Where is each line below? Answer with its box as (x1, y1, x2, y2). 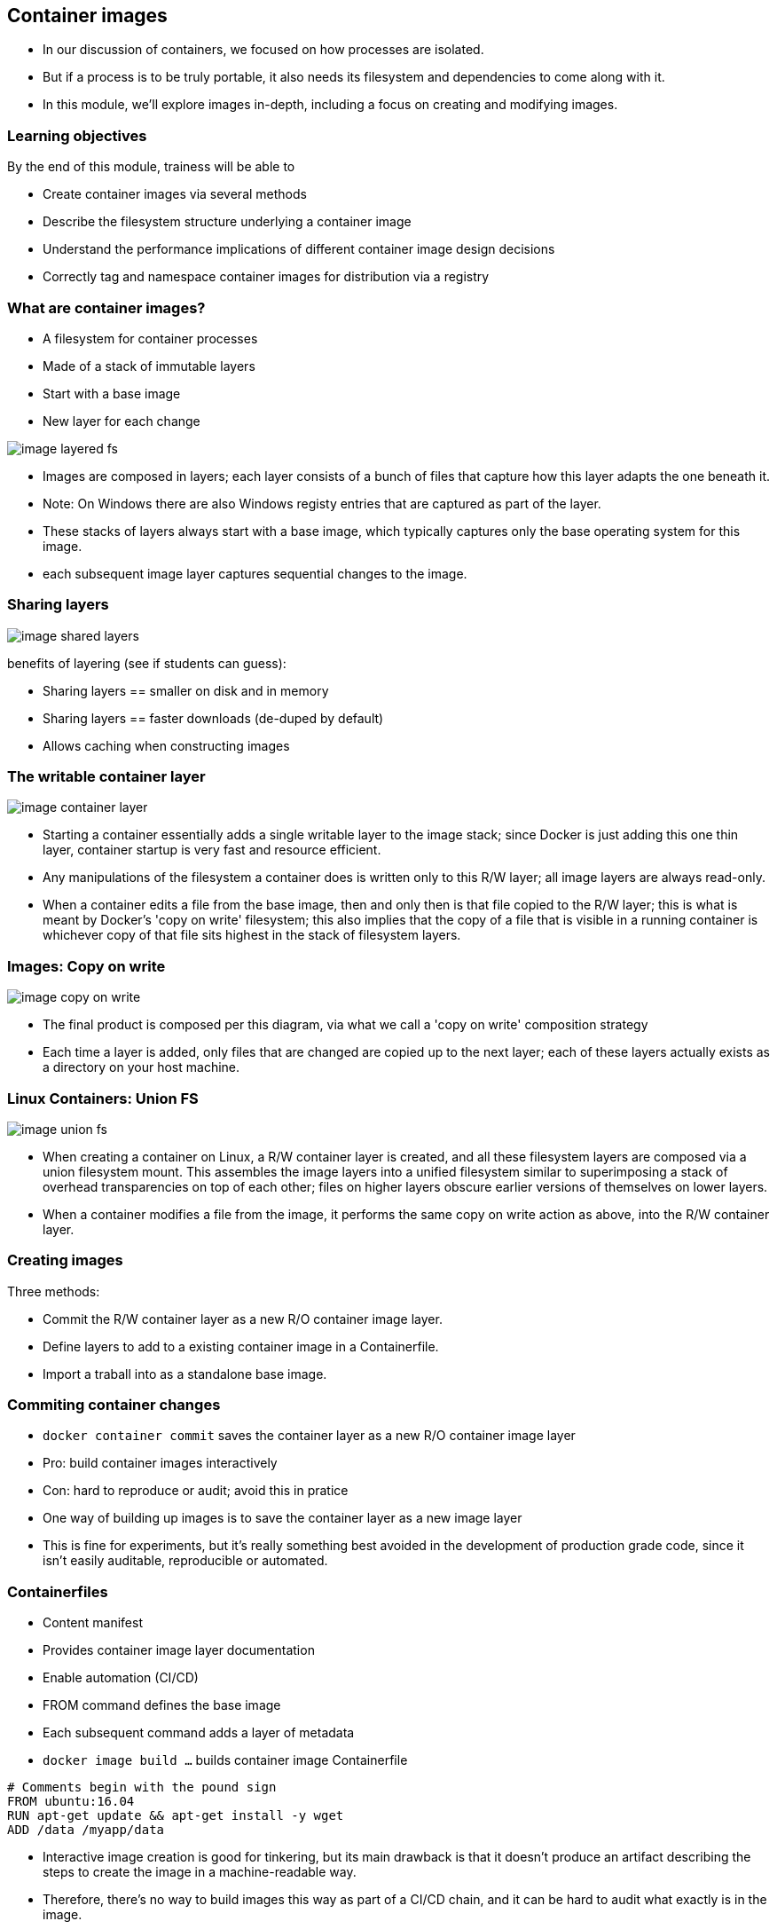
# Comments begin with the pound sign (7, 1780, 277, 1795)
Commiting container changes (7, 1396, 221, 1414)
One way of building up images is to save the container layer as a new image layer (43, 1510, 522, 1526)
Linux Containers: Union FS (7, 1089, 199, 1107)
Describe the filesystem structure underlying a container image (43, 214, 412, 230)
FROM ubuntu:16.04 (7, 1794, 135, 1809)
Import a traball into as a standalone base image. (43, 1366, 327, 1382)
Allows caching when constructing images (43, 737, 290, 753)
